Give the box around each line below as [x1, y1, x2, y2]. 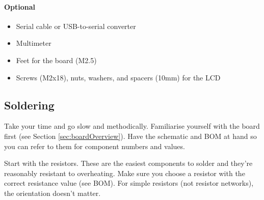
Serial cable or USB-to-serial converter [16, 20, 136, 31]
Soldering [4, 97, 55, 112]
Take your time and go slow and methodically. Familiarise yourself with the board [4, 121, 260, 131]
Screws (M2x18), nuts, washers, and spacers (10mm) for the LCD [16, 72, 221, 82]
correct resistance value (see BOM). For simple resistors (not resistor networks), [4, 178, 254, 188]
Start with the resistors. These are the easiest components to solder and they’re [4, 158, 253, 168]
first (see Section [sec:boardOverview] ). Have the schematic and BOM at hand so [4, 130, 257, 141]
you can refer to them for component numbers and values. [4, 140, 185, 151]
